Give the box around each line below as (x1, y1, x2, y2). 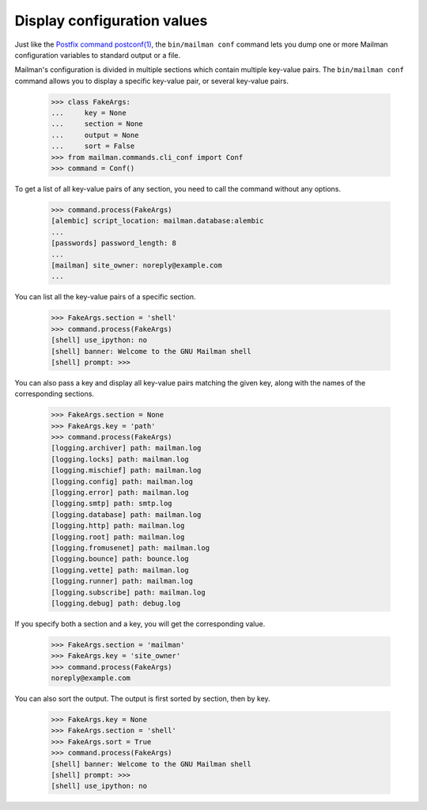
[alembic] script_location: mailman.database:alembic (51, 216, 264, 226)
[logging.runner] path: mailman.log (51, 576, 194, 586)
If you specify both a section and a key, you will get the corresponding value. (14, 618, 266, 629)
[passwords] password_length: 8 (51, 238, 177, 248)
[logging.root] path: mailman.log (51, 532, 185, 542)
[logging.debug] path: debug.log (51, 599, 181, 607)
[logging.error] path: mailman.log (51, 488, 189, 496)
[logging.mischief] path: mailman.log (51, 466, 202, 475)
